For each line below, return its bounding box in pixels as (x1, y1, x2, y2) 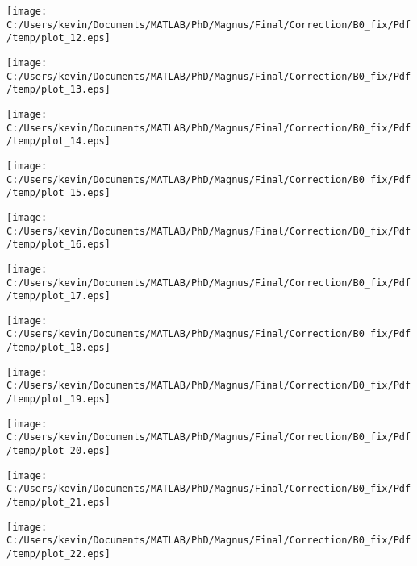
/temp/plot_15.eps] (6, 187, 111, 199)
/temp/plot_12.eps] (6, 32, 111, 44)
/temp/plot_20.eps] (6, 445, 111, 457)
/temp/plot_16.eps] (6, 239, 111, 251)
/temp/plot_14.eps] (6, 135, 111, 148)
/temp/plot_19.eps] (6, 393, 111, 406)
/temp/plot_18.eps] (6, 342, 111, 354)
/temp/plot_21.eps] (6, 497, 111, 509)
